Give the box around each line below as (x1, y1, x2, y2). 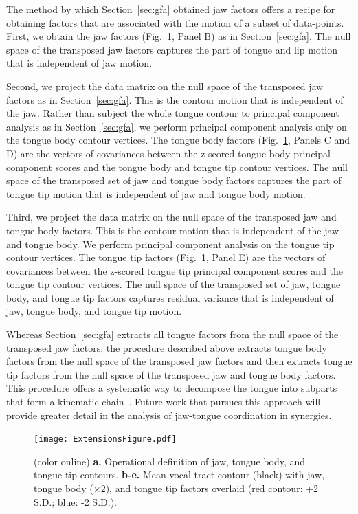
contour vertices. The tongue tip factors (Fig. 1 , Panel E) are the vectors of (6, 250, 326, 265)
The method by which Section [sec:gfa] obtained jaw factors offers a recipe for (6, 2, 335, 16)
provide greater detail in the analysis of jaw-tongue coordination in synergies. (6, 407, 332, 422)
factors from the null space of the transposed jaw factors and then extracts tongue (6, 354, 353, 368)
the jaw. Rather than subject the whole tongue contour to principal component (6, 106, 339, 120)
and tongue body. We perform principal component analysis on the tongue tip (6, 236, 335, 251)
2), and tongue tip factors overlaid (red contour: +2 (100, 481, 319, 495)
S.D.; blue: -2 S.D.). (34, 494, 117, 509)
